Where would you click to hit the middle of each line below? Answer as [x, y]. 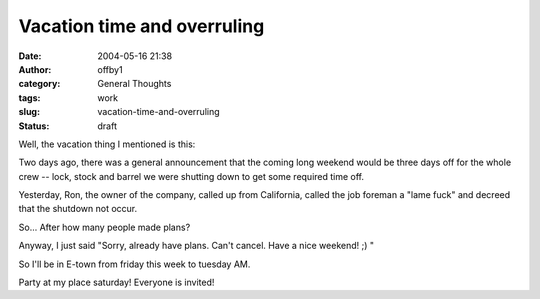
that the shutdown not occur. [78, 209]
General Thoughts [134, 84]
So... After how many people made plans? [104, 227]
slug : [29, 112]
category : [39, 84]
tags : [29, 97]
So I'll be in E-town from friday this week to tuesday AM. [134, 264]
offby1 [110, 69]
